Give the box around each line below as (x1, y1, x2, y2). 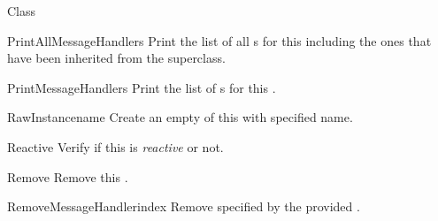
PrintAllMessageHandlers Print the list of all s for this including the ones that (7, 31, 432, 50)
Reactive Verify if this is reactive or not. (7, 137, 224, 156)
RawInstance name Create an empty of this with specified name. (7, 108, 353, 126)
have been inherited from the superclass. (7, 49, 226, 67)
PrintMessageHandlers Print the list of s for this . (7, 78, 276, 96)
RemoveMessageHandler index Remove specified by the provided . (7, 197, 360, 216)
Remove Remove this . (7, 167, 128, 186)
